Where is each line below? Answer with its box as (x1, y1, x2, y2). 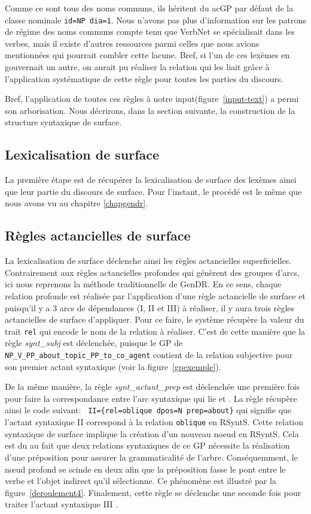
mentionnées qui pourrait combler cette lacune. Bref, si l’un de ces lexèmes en (5, 49, 290, 61)
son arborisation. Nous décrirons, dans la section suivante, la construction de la (5, 104, 295, 116)
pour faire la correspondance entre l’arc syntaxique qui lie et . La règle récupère (5, 392, 297, 404)
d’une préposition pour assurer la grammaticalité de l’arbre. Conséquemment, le (5, 450, 298, 463)
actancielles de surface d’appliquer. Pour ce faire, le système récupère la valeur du (5, 313, 304, 326)
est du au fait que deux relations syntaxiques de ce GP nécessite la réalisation (5, 439, 290, 452)
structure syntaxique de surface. (5, 116, 122, 128)
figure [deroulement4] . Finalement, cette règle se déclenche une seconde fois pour (5, 486, 301, 498)
